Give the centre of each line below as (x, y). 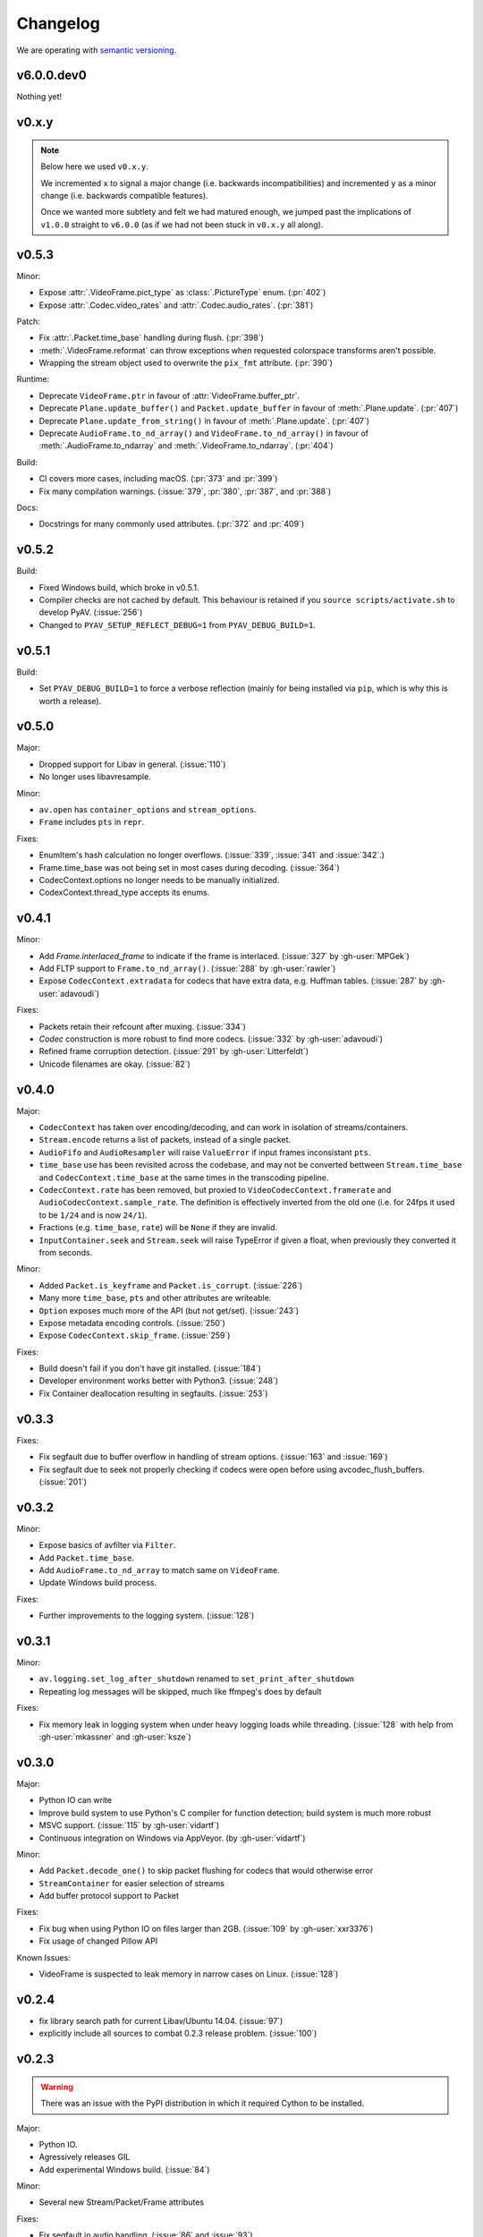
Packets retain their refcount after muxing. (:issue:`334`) (142, 1026)
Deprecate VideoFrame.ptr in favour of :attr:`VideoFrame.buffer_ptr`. (169, 396)
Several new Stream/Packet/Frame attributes (122, 2202)
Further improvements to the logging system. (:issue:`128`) (147, 1616)
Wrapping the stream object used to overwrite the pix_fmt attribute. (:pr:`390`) (186, 363)
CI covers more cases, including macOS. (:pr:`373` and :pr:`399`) (158, 479)
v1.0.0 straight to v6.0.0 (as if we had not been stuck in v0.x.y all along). (182, 225)
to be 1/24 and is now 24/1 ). (93, 1215)
